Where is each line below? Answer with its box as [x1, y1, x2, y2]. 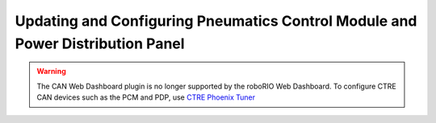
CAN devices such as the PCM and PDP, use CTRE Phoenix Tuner [36, 92, 256, 102]
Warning [36, 67, 66, 76]
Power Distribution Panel [15, 35, 185, 52]
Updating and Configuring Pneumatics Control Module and [15, 12, 417, 30]
